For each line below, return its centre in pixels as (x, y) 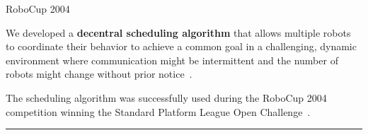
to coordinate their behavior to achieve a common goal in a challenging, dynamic (181, 46)
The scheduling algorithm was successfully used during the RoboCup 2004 (166, 97)
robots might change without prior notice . (99, 74)
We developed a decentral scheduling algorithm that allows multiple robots (178, 32)
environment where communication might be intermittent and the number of (172, 60)
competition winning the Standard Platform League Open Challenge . (158, 111)
